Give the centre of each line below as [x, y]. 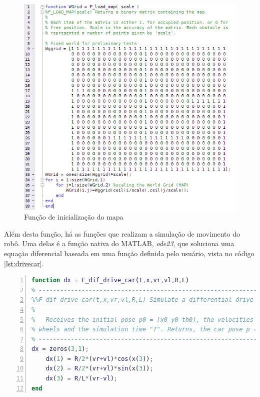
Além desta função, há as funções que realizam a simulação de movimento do [122, 233]
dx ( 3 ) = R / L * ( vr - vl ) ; [82, 379]
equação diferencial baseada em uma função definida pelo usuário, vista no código [129, 253]
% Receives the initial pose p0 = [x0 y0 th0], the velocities [142, 320]
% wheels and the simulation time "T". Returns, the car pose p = [144, 330]
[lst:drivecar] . [24, 263]
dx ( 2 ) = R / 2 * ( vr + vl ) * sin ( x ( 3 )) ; [99, 369]
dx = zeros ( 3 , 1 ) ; [60, 349]
